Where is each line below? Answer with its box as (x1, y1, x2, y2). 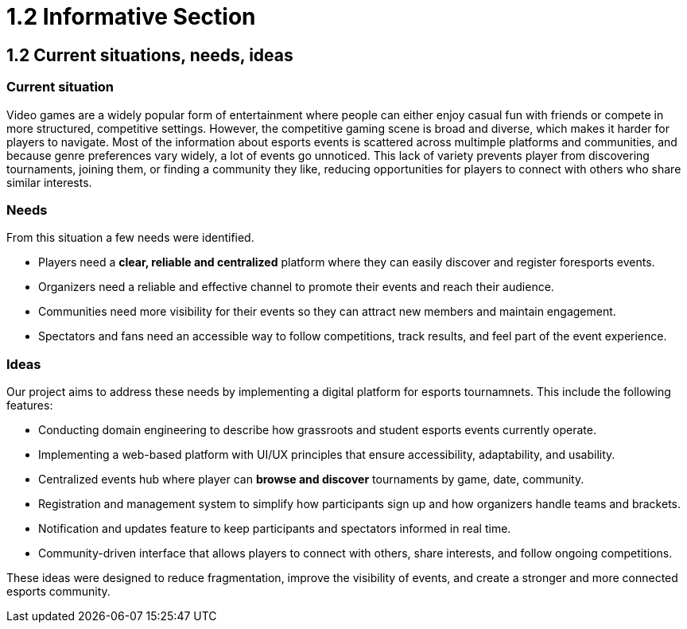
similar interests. (6, 175, 92, 189)
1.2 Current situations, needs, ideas (6, 45, 293, 65)
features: (6, 398, 53, 413)
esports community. (6, 584, 111, 599)
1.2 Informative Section (6, 3, 256, 30)
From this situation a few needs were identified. (6, 231, 254, 245)
